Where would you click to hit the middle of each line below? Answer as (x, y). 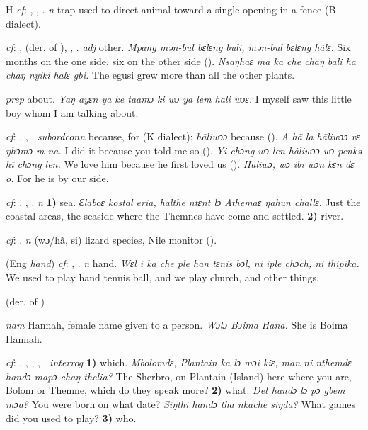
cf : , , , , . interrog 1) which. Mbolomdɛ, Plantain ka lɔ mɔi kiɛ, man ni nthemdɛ (179, 362)
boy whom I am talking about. (72, 112)
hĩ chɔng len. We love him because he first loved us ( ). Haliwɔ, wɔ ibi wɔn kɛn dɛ (180, 164)
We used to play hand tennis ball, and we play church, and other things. (162, 277)
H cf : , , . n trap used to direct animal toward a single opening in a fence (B (171, 9)
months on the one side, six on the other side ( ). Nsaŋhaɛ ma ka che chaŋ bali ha (181, 61)
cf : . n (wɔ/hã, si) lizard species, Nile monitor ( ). (111, 239)
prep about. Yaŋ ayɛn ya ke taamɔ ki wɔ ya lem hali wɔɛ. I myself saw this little (179, 98)
